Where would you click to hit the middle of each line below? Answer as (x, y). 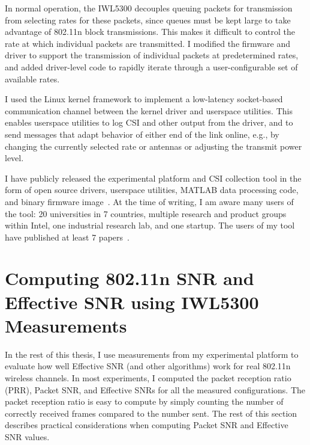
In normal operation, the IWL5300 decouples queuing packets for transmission (149, 8)
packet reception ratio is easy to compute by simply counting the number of (144, 401)
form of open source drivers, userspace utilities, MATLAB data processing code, (152, 190)
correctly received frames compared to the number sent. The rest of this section (151, 413)
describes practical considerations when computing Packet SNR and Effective (147, 425)
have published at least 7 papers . (67, 237)
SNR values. (27, 436)
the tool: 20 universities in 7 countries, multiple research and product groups (146, 213)
